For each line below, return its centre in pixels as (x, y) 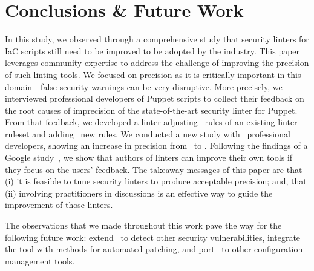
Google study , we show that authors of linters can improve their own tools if (149, 158)
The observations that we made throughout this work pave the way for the (143, 225)
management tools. (40, 260)
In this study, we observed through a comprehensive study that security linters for (157, 39)
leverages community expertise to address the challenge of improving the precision (157, 63)
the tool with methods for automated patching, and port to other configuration (154, 249)
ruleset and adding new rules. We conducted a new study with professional (148, 133)
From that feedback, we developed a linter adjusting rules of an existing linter (151, 122)
